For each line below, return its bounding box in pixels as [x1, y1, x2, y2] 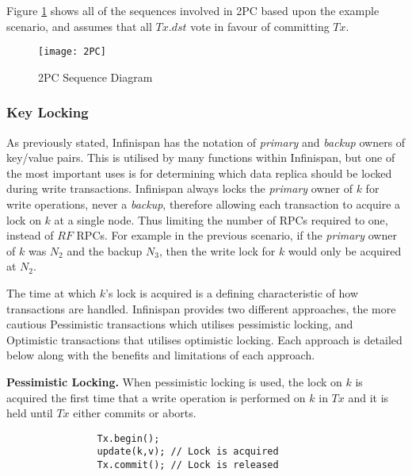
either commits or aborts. [73, 405, 196, 421]
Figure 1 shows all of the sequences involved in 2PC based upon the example [6, 2, 380, 18]
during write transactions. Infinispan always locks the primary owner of [6, 180, 353, 197]
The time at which [6, 285, 97, 301]
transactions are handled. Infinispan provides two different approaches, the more [6, 300, 396, 317]
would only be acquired [288, 242, 402, 259]
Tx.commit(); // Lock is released [97, 459, 279, 471]
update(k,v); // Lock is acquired [97, 446, 279, 458]
